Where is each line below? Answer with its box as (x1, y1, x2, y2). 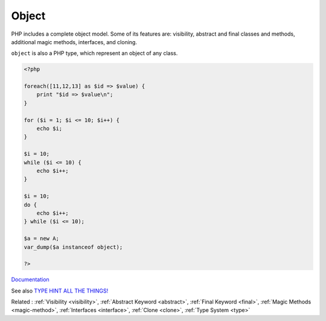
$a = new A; (24, 235, 60, 242)
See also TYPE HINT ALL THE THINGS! (11, 287, 109, 294)
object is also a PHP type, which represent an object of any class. (11, 50, 178, 57)
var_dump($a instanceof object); (24, 244, 123, 250)
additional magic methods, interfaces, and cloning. (11, 38, 137, 45)
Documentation (11, 276, 50, 284)
